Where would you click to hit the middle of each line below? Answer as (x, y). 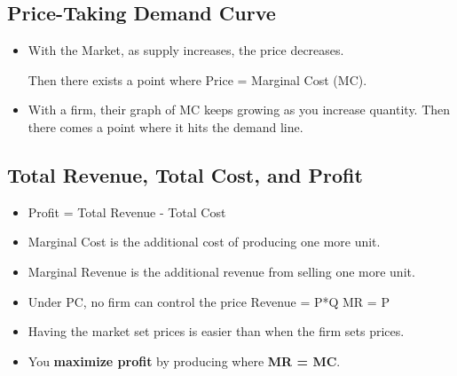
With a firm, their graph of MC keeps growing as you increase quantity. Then (239, 110)
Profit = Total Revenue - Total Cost (127, 211)
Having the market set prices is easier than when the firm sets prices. (216, 331)
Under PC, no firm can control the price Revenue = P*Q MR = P (209, 301)
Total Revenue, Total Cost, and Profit (185, 174)
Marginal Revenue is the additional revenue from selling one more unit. (221, 271)
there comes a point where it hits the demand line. (165, 126)
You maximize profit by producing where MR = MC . (184, 360)
